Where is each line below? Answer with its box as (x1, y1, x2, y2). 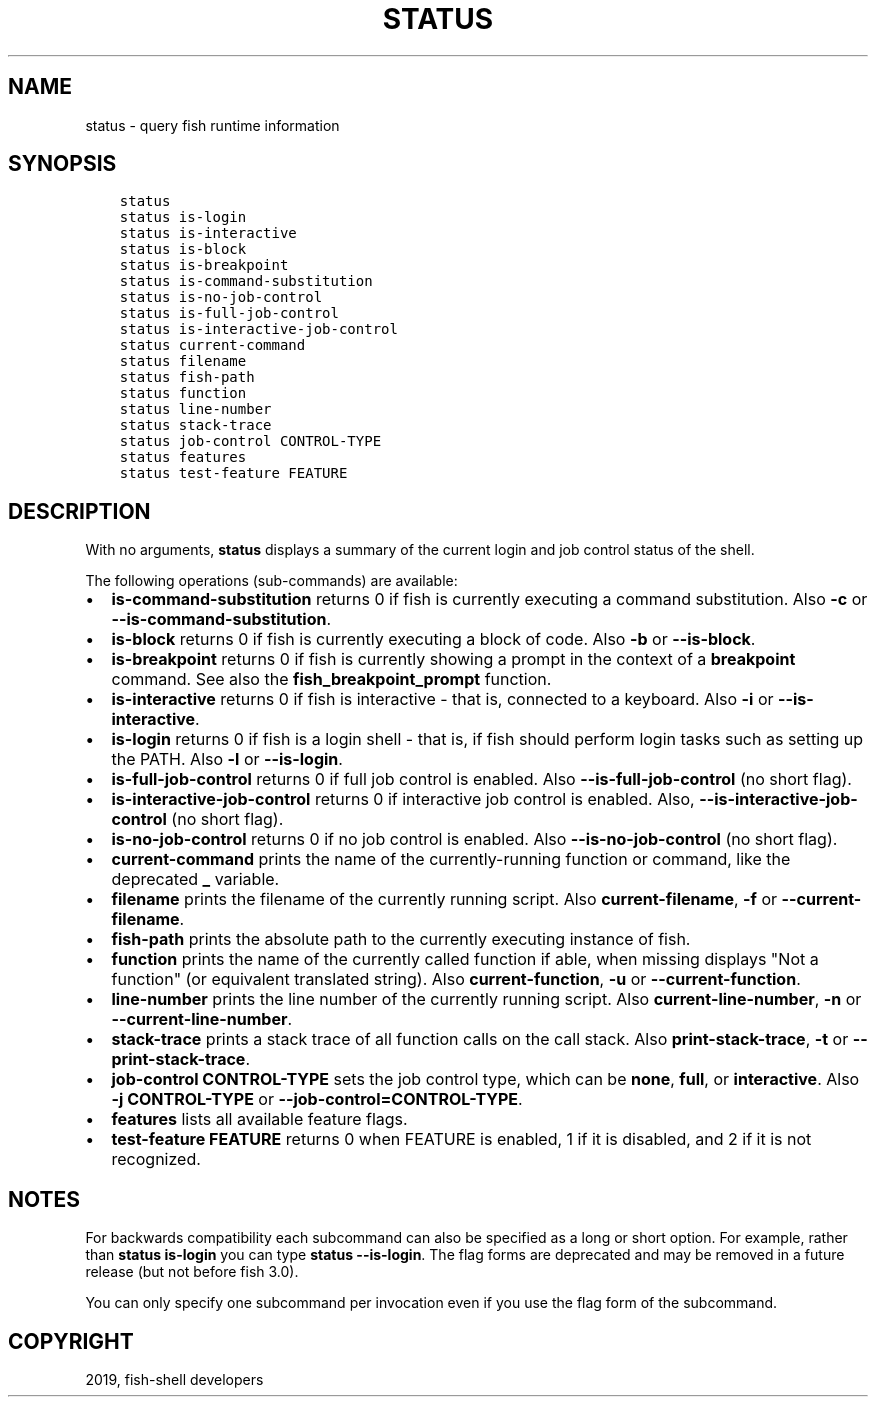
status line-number (119, 401, 272, 418)
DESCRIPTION (8, 498, 151, 524)
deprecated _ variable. (111, 869, 280, 890)
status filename (119, 353, 247, 370)
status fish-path (119, 369, 255, 386)
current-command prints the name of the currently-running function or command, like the (111, 849, 791, 870)
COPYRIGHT (8, 1328, 134, 1354)
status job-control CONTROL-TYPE (119, 433, 382, 450)
